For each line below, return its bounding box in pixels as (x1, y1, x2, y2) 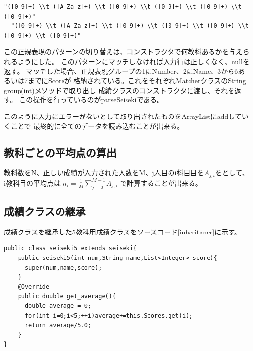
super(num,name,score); (24, 264, 102, 271)
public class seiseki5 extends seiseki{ (4, 245, 137, 252)
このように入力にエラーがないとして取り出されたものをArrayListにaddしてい (4, 111, 249, 121)
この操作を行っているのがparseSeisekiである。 (19, 94, 164, 105)
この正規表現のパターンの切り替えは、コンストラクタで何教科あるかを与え (4, 47, 243, 57)
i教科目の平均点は (4, 177, 61, 187)
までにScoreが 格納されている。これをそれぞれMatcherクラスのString (27, 75, 246, 86)
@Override (18, 283, 50, 290)
